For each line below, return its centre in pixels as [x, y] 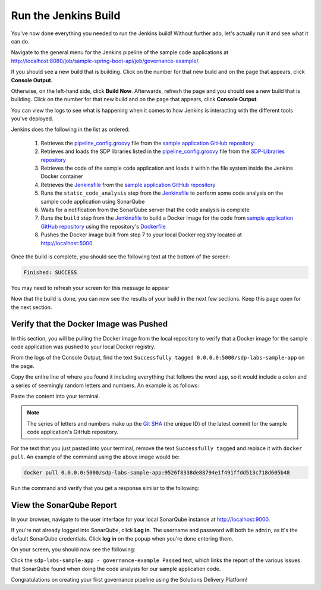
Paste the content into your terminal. [56, 396]
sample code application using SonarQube [93, 201]
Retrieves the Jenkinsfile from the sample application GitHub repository [128, 185]
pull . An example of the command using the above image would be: [95, 457]
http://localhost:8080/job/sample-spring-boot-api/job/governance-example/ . [106, 61]
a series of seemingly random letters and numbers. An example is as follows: [105, 385]
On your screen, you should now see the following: [73, 549]
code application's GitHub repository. [73, 432]
